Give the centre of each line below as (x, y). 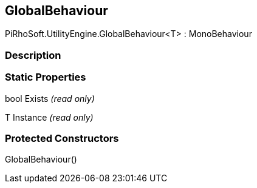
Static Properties (46, 77)
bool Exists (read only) (50, 98)
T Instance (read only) (49, 117)
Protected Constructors (62, 138)
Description (33, 55)
